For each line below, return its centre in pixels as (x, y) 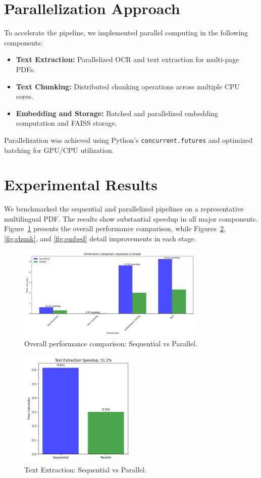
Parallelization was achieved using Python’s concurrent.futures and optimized (128, 140)
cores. (25, 96)
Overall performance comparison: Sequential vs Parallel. (111, 343)
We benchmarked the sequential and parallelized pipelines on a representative (124, 209)
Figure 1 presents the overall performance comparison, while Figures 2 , (115, 228)
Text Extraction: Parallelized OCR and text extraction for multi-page (127, 59)
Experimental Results (81, 184)
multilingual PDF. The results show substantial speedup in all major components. (131, 218)
